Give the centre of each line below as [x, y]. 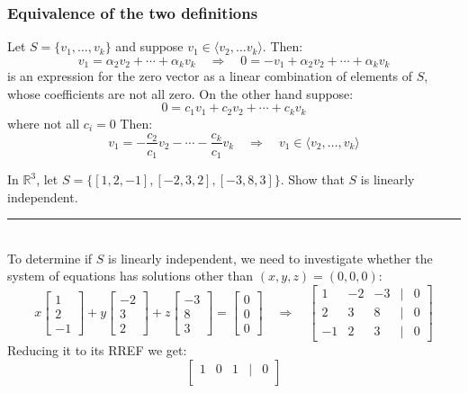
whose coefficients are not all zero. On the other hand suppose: [180, 93]
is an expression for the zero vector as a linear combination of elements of [210, 76]
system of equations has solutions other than [130, 276]
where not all [44, 123]
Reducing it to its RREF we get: [97, 350]
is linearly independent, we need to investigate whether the [270, 258]
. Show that [312, 179]
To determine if [50, 258]
